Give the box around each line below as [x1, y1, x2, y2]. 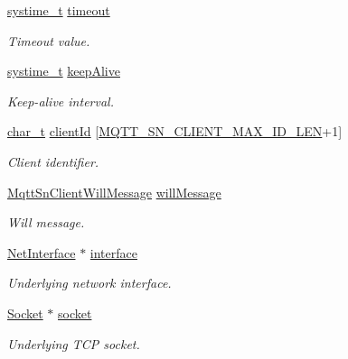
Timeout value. [7, 31, 90, 50]
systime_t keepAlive [7, 61, 120, 80]
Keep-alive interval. [7, 91, 114, 110]
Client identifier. [7, 152, 99, 170]
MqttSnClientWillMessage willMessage [7, 182, 221, 201]
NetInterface [7, 243, 76, 262]
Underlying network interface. [7, 273, 172, 292]
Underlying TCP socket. [7, 334, 140, 353]
